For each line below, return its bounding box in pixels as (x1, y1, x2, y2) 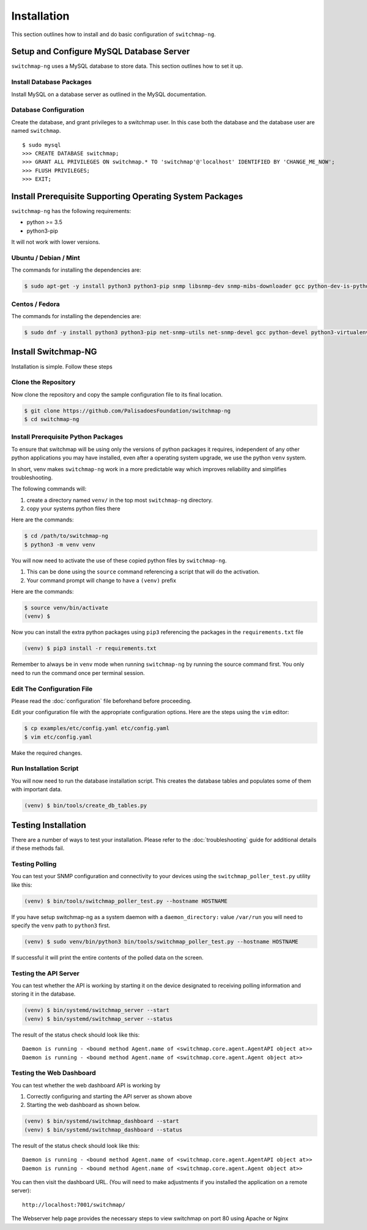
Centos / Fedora (11, 300, 61, 308)
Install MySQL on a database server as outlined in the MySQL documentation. (11, 91, 207, 98)
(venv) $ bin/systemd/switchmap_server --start (24, 1007, 169, 1014)
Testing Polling (11, 860, 57, 868)
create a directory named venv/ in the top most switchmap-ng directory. (26, 496, 213, 504)
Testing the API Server (11, 969, 80, 977)
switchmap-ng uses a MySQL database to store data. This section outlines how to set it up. (11, 62, 243, 70)
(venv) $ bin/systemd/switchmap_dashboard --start (24, 1117, 180, 1125)
